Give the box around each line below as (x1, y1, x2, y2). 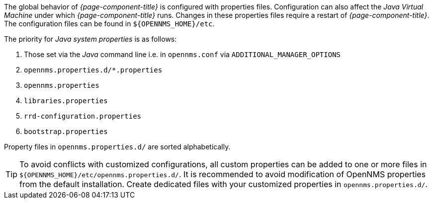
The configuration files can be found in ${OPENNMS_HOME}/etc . (4, 19, 215, 28)
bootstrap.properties (24, 128, 108, 135)
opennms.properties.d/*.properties (24, 66, 163, 74)
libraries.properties (24, 97, 108, 105)
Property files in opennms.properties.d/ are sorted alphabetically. (4, 142, 231, 151)
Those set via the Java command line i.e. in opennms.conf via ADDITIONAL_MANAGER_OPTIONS (24, 50, 341, 59)
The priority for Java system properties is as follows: (4, 35, 177, 43)
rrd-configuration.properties (24, 112, 142, 120)
